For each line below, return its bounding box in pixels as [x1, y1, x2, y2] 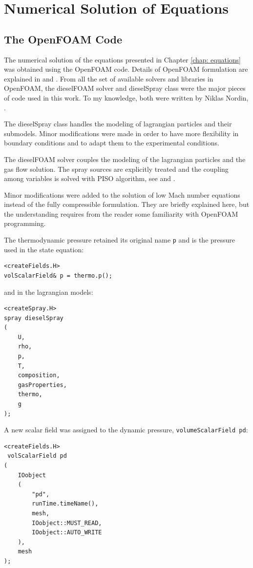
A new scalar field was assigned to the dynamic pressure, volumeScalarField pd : [4, 425, 248, 435]
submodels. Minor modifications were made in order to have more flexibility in [4, 128, 239, 138]
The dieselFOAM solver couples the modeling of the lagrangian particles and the [4, 154, 246, 164]
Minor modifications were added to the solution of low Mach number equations [4, 189, 240, 200]
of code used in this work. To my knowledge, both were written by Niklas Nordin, [4, 92, 249, 102]
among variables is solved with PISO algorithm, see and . [4, 173, 175, 183]
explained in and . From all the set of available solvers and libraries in [4, 73, 213, 83]
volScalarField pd [7, 452, 67, 460]
